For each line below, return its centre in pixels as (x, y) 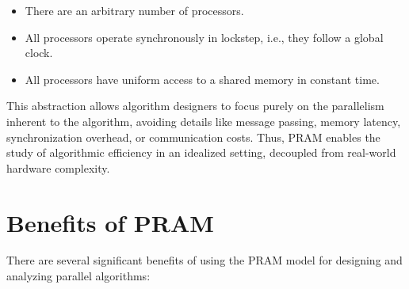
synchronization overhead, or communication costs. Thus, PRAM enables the (193, 137)
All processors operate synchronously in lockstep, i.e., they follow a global (204, 37)
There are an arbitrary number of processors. (134, 10)
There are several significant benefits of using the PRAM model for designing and (204, 260)
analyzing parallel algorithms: (78, 276)
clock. (39, 53)
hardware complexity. (58, 167)
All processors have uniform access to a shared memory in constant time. (202, 79)
